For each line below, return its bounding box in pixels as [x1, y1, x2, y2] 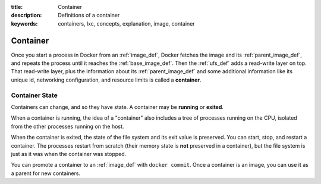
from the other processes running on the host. [11, 123, 124, 130]
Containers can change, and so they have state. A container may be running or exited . [11, 104, 224, 110]
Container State [11, 91, 58, 99]
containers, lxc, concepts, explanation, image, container [58, 20, 196, 27]
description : [11, 12, 42, 19]
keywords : [11, 20, 38, 27]
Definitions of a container [58, 12, 120, 19]
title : [11, 4, 23, 10]
